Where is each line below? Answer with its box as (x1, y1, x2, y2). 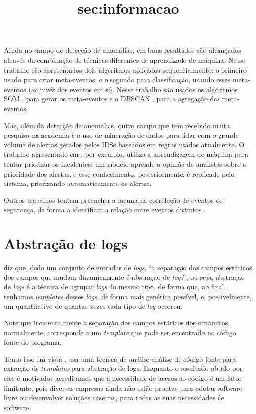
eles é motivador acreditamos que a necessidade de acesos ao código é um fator (4, 372, 242, 383)
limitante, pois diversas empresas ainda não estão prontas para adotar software (4, 382, 243, 393)
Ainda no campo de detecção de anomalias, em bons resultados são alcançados (4, 45, 241, 55)
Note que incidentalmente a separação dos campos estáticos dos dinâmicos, (4, 317, 230, 327)
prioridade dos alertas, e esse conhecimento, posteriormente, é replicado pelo (4, 168, 235, 179)
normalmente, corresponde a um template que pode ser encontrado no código (4, 327, 236, 337)
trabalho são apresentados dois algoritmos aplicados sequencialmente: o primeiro (4, 64, 247, 75)
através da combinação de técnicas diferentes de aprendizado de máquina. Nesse (4, 54, 245, 65)
